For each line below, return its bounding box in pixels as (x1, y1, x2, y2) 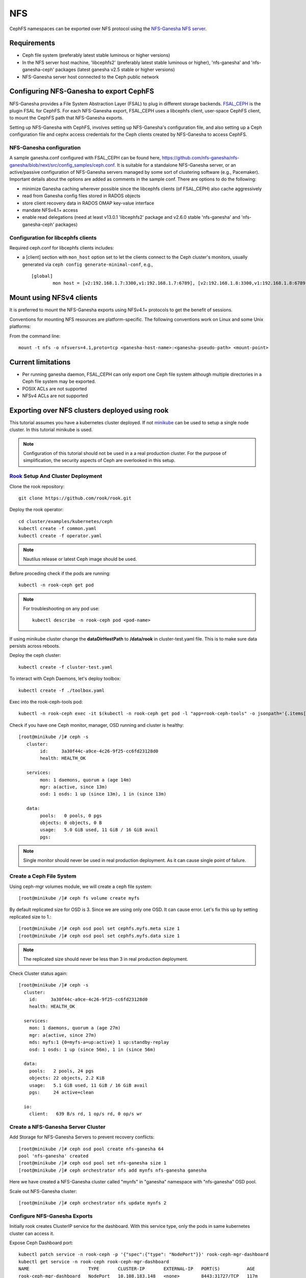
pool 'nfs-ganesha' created (18, 1153, 89, 1159)
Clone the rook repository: (9, 483, 65, 489)
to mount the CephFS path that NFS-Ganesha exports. (9, 115, 123, 121)
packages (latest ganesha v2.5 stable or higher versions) (55, 66, 175, 73)
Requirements (9, 39, 56, 48)
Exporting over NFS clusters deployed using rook (9, 406, 169, 415)
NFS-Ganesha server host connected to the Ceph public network (22, 74, 159, 80)
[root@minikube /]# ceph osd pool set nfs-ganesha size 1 (18, 1160, 167, 1166)
